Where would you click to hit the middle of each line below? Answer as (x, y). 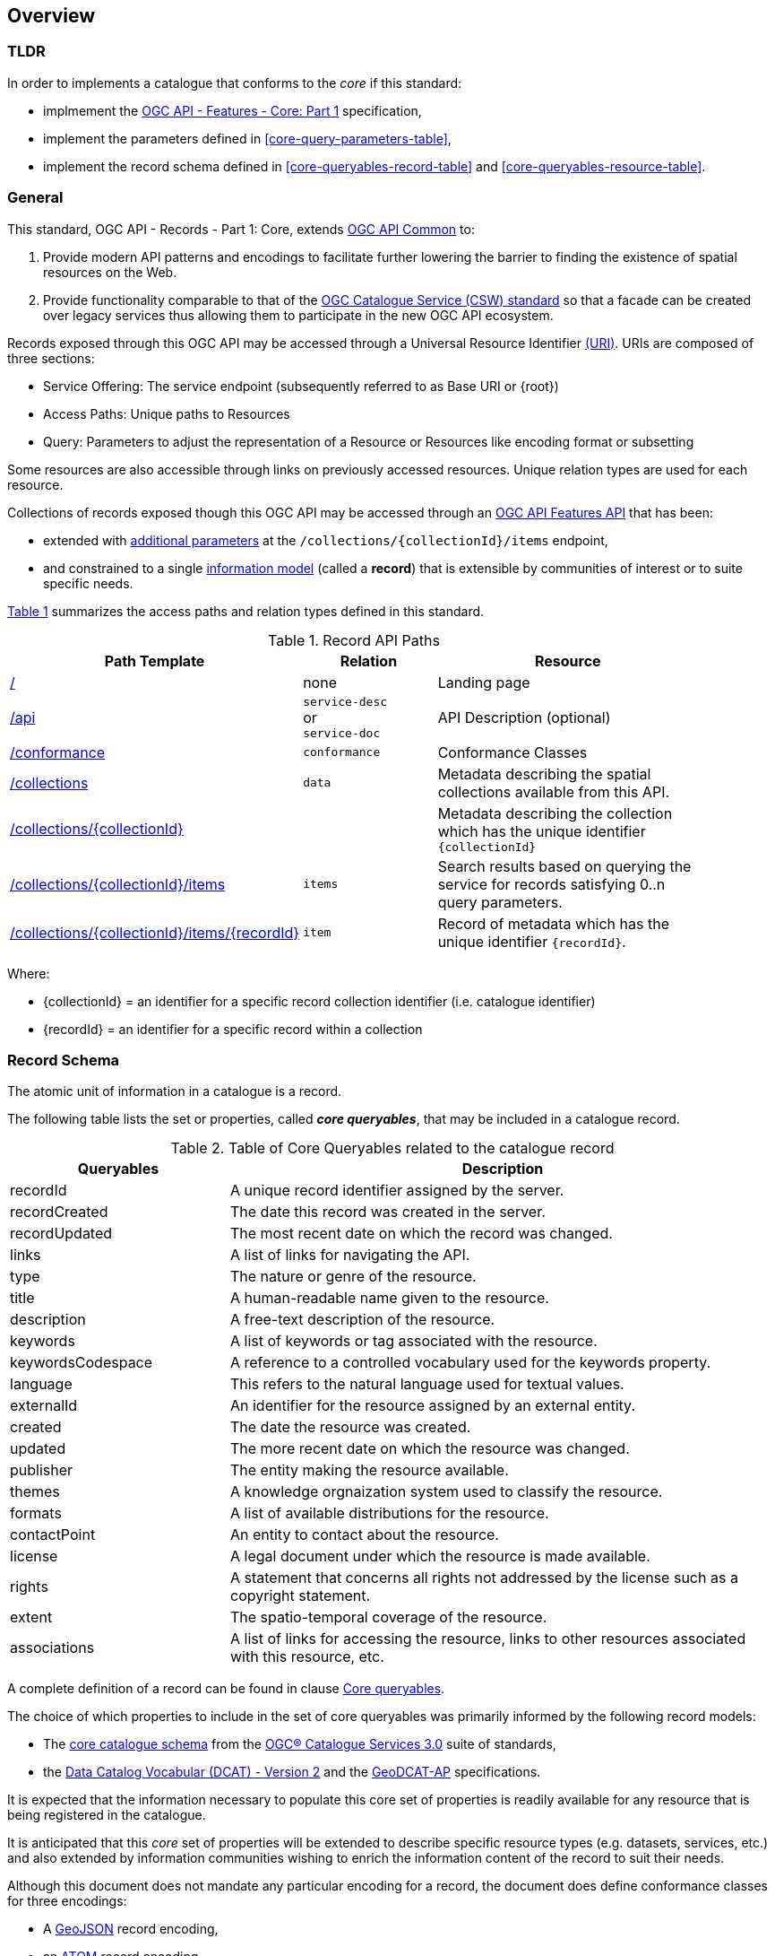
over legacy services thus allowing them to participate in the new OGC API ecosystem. (298, 315)
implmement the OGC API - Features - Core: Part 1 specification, (232, 110)
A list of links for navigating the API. (350, 1255)
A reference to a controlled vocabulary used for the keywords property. (470, 1363)
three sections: (51, 358)
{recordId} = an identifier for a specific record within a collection (233, 1029)
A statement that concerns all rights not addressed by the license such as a (484, 1578)
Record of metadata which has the (553, 923)
